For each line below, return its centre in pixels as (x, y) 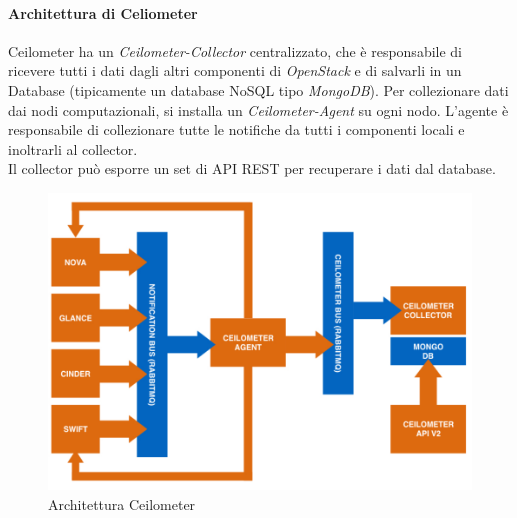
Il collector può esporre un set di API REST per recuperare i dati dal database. (252, 168)
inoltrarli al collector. (73, 148)
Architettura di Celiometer (103, 12)
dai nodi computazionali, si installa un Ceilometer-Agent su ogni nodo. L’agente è (258, 109)
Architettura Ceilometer (122, 503)
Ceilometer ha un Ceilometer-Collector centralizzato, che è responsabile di (235, 50)
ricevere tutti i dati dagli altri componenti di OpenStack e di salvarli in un (235, 70)
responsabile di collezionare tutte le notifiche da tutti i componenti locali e (236, 129)
